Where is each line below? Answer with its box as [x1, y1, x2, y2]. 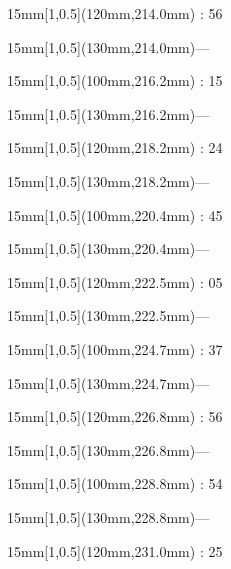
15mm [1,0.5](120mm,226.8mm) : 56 [7, 406, 223, 427]
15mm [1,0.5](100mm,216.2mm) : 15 [7, 70, 223, 91]
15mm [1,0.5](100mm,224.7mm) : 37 [7, 338, 223, 359]
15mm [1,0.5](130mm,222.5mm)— [7, 305, 210, 326]
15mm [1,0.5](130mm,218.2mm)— [7, 170, 210, 191]
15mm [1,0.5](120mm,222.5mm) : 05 [7, 271, 223, 292]
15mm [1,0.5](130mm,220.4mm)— [7, 238, 210, 259]
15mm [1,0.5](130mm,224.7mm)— [7, 372, 210, 393]
